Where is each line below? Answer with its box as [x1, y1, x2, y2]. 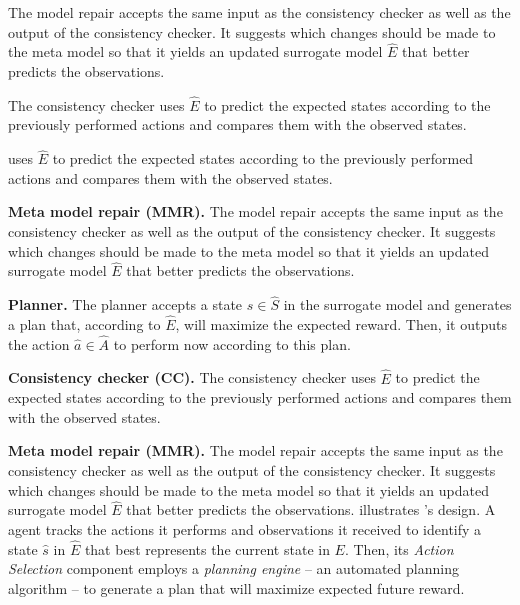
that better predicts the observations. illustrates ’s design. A [126, 499, 496, 520]
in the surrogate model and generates [283, 294, 512, 315]
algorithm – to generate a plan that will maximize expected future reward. [8, 578, 465, 599]
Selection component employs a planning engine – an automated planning [8, 558, 459, 579]
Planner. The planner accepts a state [8, 294, 243, 315]
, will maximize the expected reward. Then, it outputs [175, 314, 507, 335]
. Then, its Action [344, 538, 454, 559]
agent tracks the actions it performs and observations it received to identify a [8, 519, 482, 540]
